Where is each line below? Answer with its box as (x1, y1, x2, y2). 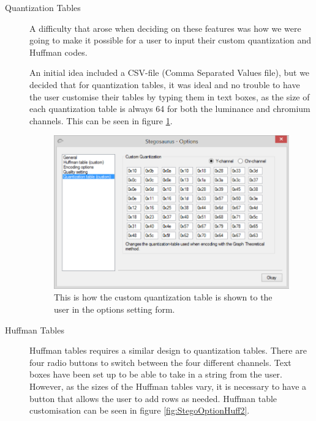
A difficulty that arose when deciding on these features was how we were (29, 21, 301, 34)
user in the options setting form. (54, 303, 175, 316)
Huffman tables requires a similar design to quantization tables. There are (29, 344, 307, 357)
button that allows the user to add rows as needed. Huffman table (29, 392, 277, 404)
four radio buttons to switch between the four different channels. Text (29, 356, 292, 368)
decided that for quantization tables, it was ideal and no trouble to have (29, 78, 300, 91)
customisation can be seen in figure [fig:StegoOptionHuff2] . (29, 404, 250, 417)
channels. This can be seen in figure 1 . (29, 114, 173, 127)
